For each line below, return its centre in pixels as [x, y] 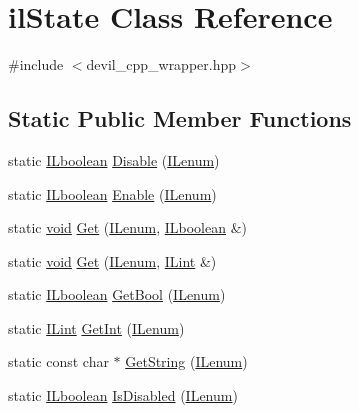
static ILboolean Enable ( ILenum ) [112, 193]
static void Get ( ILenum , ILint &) [112, 260]
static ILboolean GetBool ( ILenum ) [117, 294]
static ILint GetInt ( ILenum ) [96, 327]
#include [36, 64]
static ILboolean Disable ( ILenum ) [114, 159]
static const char [58, 361]
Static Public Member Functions [180, 118]
